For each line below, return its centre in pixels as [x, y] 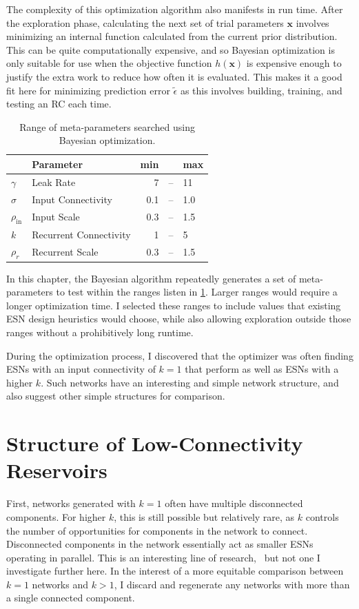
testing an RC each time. [59, 104]
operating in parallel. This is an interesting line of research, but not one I [163, 557]
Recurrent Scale [65, 251]
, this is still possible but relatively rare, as [204, 516]
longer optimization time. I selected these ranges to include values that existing [174, 305]
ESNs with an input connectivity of [81, 369]
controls [322, 516]
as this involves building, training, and [261, 90]
